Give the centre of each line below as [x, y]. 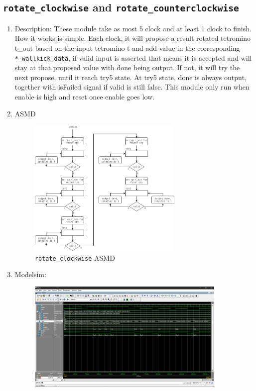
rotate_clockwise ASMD [75, 257]
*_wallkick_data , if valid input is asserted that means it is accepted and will [133, 57]
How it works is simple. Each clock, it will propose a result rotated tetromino [133, 38]
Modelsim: [30, 274]
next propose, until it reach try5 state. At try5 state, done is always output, [131, 77]
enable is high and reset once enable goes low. [85, 97]
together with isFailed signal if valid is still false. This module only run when [132, 87]
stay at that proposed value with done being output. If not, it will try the [127, 67]
